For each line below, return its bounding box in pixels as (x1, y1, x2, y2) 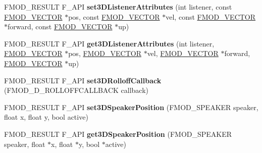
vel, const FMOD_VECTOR (166, 11, 256, 22)
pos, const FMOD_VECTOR (68, 11, 160, 22)
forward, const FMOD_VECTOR (8, 21, 113, 32)
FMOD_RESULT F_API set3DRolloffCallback (4, 75, 162, 85)
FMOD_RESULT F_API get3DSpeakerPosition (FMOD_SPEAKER (4, 128, 232, 139)
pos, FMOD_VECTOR (68, 48, 141, 59)
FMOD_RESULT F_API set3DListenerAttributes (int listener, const (4, 2, 232, 12)
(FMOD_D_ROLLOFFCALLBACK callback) (4, 85, 149, 95)
